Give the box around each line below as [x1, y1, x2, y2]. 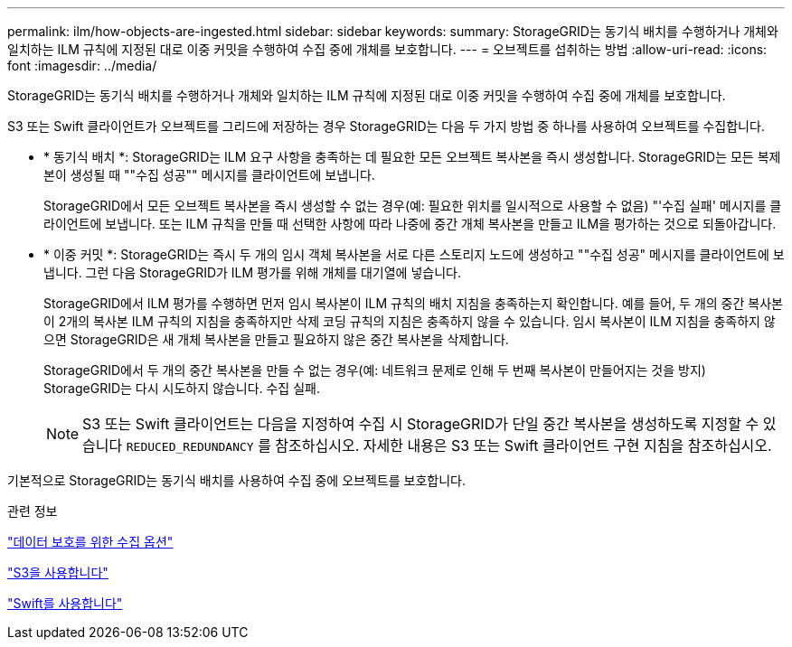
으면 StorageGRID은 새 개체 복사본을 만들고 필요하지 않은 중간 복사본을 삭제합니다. [43, 332, 509, 347]
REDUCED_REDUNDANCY [126, 440, 254, 454]
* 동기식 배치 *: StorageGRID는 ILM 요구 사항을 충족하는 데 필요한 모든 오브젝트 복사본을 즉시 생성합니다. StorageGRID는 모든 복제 [43, 149, 781, 164]
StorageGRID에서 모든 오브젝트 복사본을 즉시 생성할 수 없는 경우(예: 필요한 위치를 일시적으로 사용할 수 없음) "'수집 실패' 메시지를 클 [43, 198, 782, 213]
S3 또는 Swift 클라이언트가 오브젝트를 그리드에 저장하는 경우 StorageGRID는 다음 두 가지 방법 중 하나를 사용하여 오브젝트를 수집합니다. [7, 118, 765, 134]
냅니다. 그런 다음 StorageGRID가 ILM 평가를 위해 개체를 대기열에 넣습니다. [43, 265, 461, 280]
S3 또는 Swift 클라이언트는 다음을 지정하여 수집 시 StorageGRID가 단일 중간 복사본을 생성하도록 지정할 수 [82, 415, 759, 433]
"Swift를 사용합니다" [7, 595, 123, 611]
